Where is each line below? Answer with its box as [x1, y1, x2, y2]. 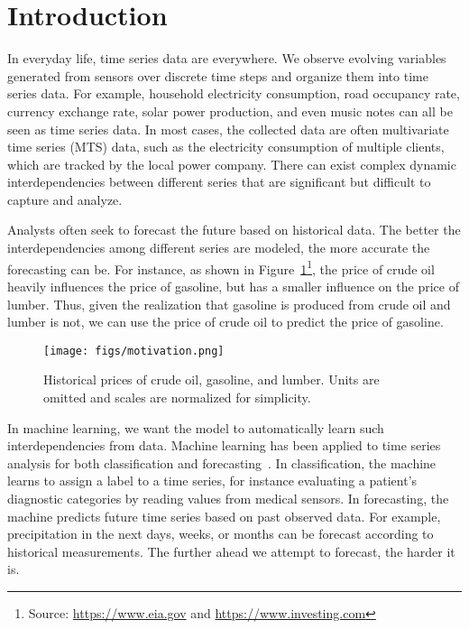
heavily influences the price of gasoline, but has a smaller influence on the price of [7, 276, 459, 295]
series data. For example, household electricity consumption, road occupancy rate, [7, 84, 460, 103]
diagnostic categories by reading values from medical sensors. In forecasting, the [7, 488, 449, 507]
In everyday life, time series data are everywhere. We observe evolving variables [7, 49, 446, 68]
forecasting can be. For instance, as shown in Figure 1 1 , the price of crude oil [7, 256, 435, 278]
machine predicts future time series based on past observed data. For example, [7, 506, 441, 525]
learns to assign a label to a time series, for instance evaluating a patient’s [7, 471, 418, 490]
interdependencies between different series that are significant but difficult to [7, 172, 431, 191]
